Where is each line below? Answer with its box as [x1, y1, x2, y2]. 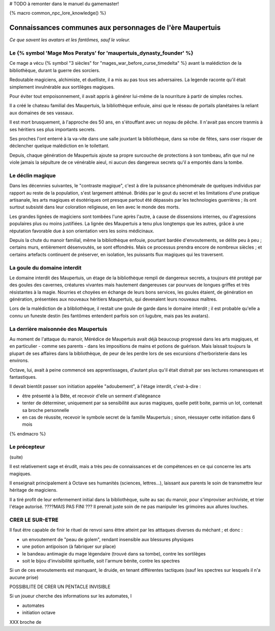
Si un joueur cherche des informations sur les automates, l [9, 593, 132, 599]
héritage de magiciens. [9, 487, 58, 493]
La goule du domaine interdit [9, 264, 81, 271]
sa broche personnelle [22, 407, 70, 413]
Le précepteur [9, 443, 45, 450]
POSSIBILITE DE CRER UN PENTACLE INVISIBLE [9, 584, 111, 590]
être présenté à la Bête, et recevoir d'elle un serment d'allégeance [22, 393, 161, 399]
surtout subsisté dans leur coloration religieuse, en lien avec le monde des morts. [9, 204, 180, 210]
